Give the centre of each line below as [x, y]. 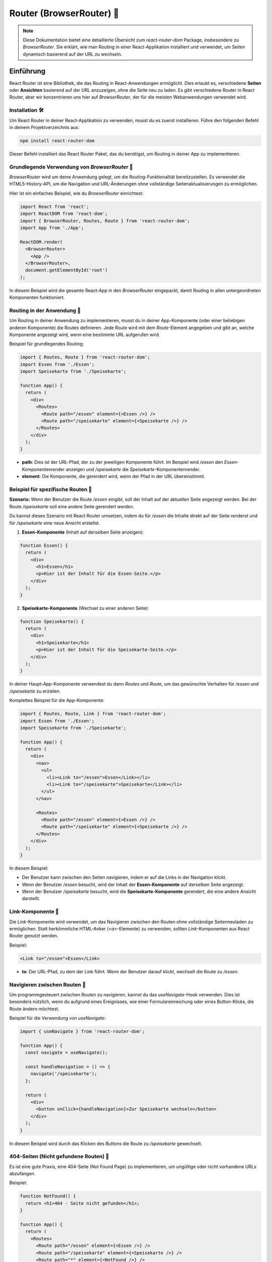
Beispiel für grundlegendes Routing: [47, 344]
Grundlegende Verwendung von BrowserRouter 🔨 [71, 167]
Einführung [27, 71]
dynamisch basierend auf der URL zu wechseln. [73, 54]
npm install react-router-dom [57, 141]
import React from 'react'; [54, 206]
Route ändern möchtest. [35, 1009]
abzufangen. [22, 1174]
